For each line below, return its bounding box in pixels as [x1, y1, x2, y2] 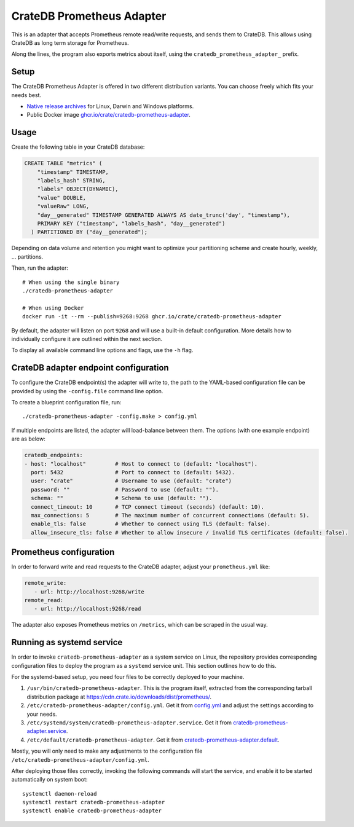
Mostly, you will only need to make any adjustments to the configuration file [11, 747, 203, 755]
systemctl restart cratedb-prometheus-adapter [22, 799, 165, 806]
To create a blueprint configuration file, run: [11, 399, 122, 406]
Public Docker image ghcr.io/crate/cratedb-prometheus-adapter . [26, 111, 191, 119]
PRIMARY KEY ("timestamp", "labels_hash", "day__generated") [37, 220, 226, 227]
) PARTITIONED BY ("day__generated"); [31, 229, 147, 236]
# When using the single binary [22, 278, 120, 286]
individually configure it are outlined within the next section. [11, 335, 163, 342]
